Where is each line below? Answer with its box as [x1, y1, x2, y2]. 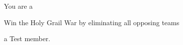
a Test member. [4, 33, 50, 44]
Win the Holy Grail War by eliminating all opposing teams [4, 17, 180, 27]
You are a [4, 1, 33, 11]
